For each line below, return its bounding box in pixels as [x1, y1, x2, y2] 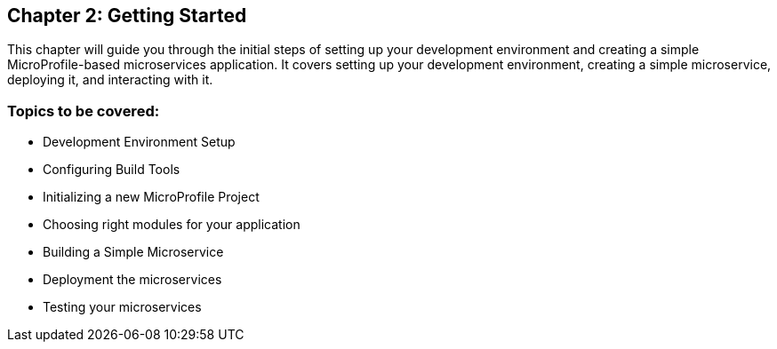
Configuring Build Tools [43, 162, 180, 178]
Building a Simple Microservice [43, 244, 224, 260]
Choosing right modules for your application [43, 217, 300, 233]
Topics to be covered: [7, 101, 160, 120]
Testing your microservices [43, 299, 202, 315]
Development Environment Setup [43, 134, 236, 150]
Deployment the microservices [43, 272, 222, 288]
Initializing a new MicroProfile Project [43, 189, 260, 205]
